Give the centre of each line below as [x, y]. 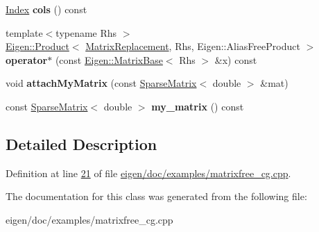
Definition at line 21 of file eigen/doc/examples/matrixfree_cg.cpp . [148, 173]
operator [27, 59]
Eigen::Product [37, 46]
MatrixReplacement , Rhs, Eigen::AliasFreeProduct [193, 46]
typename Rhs [86, 32]
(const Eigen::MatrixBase [109, 59]
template [24, 32]
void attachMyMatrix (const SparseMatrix [101, 83]
